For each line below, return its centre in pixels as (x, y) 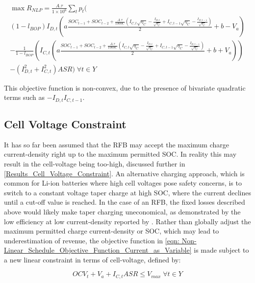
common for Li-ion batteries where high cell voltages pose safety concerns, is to (123, 183)
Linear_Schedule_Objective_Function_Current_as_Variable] (98, 250)
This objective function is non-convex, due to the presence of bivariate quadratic (125, 87)
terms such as (25, 97)
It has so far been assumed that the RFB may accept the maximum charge (117, 144)
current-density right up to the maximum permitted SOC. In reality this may (120, 154)
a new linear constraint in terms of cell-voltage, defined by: (92, 259)
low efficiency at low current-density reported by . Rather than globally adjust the (127, 221)
